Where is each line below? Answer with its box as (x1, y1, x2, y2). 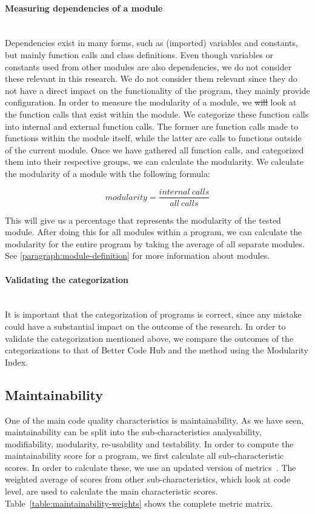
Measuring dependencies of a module (5, 1, 163, 14)
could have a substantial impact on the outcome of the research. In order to (5, 319, 286, 332)
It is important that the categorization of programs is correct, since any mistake (5, 308, 302, 321)
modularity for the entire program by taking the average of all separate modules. (5, 237, 305, 250)
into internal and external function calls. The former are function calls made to (5, 119, 299, 132)
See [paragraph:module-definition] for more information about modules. (5, 249, 270, 262)
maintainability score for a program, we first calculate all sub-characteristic (5, 449, 284, 462)
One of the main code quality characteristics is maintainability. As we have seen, (5, 413, 304, 426)
